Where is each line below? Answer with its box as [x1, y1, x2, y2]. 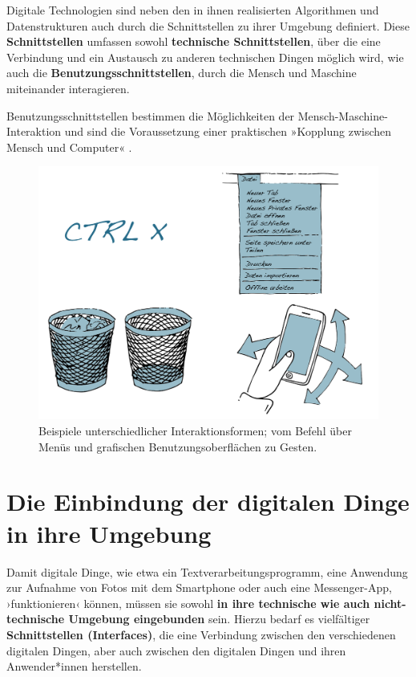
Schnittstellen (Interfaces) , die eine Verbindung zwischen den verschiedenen [6, 626, 396, 642]
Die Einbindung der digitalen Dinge [6, 485, 410, 518]
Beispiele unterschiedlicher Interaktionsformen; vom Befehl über [38, 422, 352, 439]
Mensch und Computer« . [6, 138, 132, 155]
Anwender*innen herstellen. [6, 658, 142, 675]
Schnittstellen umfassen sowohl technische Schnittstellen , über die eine [6, 33, 381, 50]
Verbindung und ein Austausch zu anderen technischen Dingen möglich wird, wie [6, 48, 404, 65]
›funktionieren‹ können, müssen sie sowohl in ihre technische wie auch [6, 594, 370, 611]
